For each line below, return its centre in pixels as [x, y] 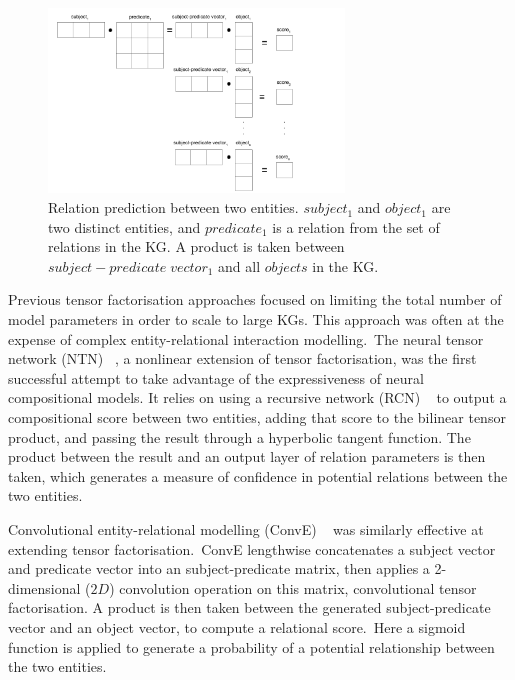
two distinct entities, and [124, 226]
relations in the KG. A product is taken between [196, 246]
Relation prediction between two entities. [173, 207]
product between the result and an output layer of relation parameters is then [247, 456]
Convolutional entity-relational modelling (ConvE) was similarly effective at [246, 528]
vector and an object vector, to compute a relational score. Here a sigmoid [237, 626]
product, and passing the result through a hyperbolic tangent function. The [239, 436]
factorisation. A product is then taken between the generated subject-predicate [249, 607]
